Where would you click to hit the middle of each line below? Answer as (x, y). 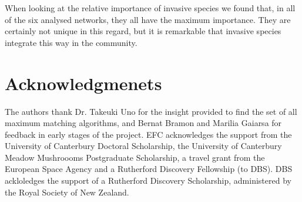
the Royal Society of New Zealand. (67, 192)
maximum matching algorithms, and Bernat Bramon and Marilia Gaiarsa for (143, 123)
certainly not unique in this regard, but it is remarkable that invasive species (143, 31)
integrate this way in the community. (71, 42)
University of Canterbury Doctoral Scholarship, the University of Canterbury (143, 146)
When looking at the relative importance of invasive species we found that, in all (150, 8)
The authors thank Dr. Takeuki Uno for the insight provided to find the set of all (151, 111)
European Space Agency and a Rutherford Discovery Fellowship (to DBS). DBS (149, 169)
